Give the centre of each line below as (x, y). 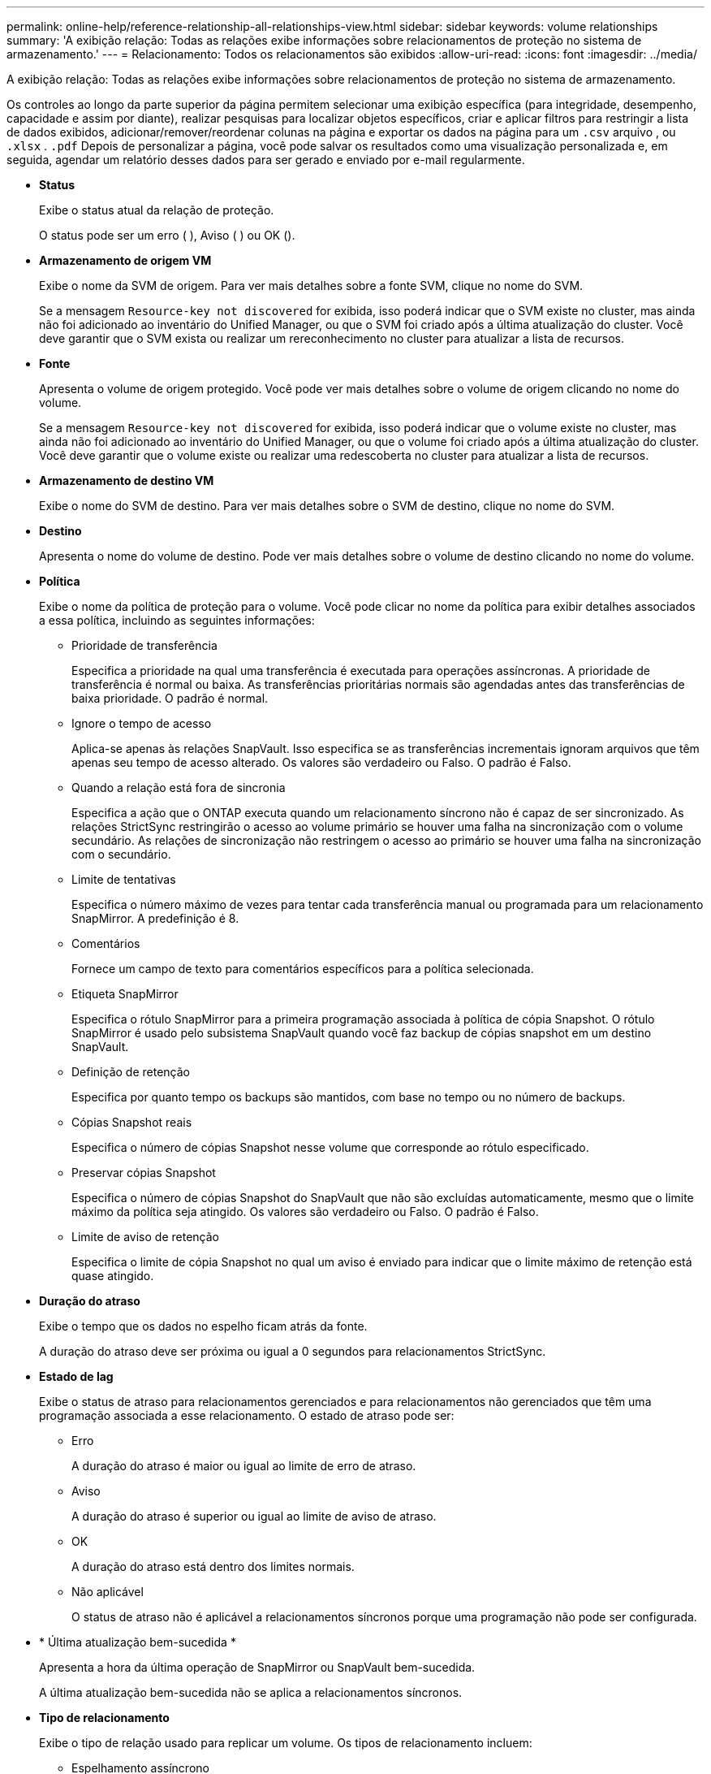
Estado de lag (76, 1376)
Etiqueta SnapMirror (125, 994)
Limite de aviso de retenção (145, 1237)
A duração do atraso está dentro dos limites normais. (213, 1566)
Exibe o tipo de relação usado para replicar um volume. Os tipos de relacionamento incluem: (286, 1743)
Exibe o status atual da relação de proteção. (157, 210)
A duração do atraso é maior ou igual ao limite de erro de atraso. (244, 1466)
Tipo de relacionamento (104, 1718)
